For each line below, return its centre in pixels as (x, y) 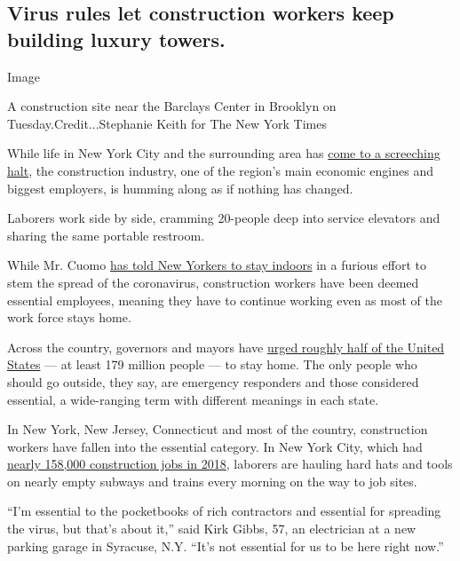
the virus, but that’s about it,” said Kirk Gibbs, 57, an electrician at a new (212, 529)
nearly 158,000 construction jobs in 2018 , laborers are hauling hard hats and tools (230, 464)
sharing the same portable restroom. (106, 235)
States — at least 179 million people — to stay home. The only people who (212, 364)
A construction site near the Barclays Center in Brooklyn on (172, 106)
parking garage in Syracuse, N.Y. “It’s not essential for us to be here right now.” (226, 545)
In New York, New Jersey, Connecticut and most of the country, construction (218, 429)
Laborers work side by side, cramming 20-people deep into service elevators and (224, 218)
